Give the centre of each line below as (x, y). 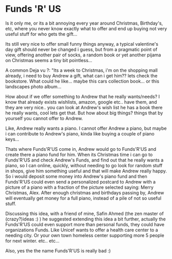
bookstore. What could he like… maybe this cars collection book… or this (82, 81)
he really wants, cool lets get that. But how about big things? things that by (84, 113)
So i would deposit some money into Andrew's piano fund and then (76, 176)
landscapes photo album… (33, 86)
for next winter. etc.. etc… (33, 241)
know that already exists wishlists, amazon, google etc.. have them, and (81, 102)
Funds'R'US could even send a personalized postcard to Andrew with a (80, 182)
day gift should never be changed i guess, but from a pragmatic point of (81, 49)
